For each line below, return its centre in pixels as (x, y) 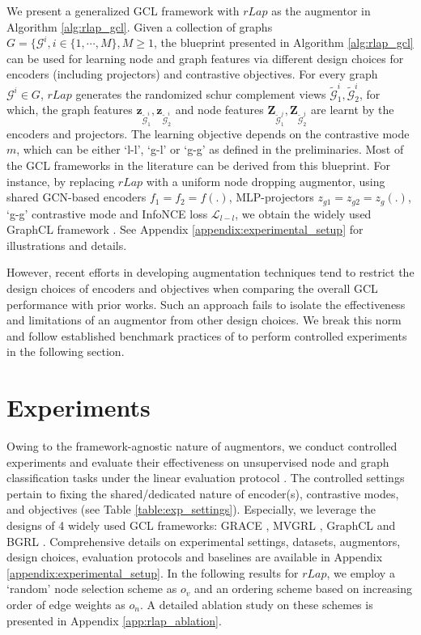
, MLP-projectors (271, 197)
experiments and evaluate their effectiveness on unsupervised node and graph (198, 461)
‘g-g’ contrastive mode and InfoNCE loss (107, 213)
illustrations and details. (67, 245)
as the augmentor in (321, 11)
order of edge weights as (66, 604)
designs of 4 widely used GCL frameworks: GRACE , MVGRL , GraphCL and (201, 525)
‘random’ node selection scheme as (92, 588)
